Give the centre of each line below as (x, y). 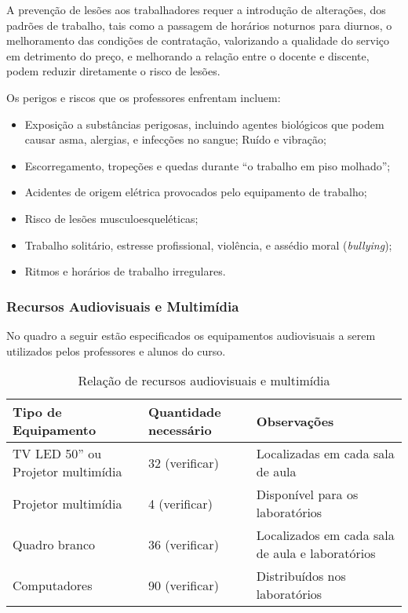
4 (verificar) (180, 503)
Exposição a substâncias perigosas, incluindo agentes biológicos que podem (204, 124)
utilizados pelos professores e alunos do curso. (116, 350)
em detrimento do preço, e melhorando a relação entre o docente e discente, (188, 55)
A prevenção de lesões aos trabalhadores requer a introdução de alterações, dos (196, 9)
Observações (295, 421)
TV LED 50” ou (57, 454)
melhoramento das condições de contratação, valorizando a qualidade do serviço (198, 40)
